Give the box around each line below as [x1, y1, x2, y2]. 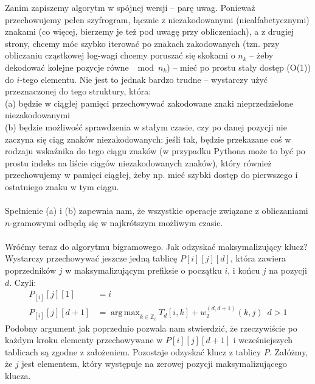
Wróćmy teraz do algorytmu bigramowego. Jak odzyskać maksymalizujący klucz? [5, 240, 308, 252]
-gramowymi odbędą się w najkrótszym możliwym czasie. [10, 216, 223, 229]
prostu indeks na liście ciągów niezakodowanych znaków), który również [5, 156, 272, 169]
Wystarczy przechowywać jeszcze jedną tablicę [5, 252, 178, 265]
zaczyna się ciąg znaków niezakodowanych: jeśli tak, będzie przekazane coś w [5, 132, 291, 145]
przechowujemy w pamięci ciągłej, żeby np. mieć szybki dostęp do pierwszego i [5, 168, 298, 181]
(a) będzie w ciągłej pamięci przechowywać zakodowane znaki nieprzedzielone [5, 96, 294, 109]
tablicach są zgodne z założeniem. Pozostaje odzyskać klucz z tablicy [5, 345, 261, 358]
